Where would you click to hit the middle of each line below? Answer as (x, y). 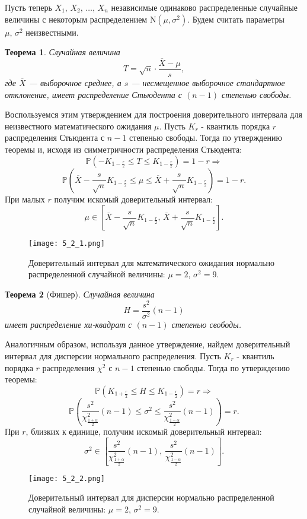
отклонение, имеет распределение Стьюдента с (93, 94)
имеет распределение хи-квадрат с (68, 324)
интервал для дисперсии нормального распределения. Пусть (113, 355)
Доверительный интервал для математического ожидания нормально (152, 262)
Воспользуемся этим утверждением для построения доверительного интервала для (153, 114)
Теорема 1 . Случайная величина (63, 52)
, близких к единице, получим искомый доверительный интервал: (144, 431)
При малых (25, 199)
